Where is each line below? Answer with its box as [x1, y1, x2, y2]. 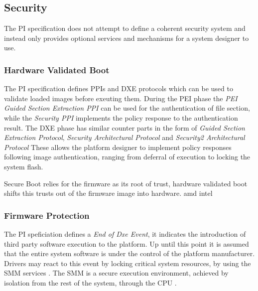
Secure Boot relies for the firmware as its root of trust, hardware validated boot [4, 178, 248, 188]
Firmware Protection [4, 209, 90, 221]
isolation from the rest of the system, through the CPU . [4, 277, 177, 288]
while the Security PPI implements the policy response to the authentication [4, 112, 238, 123]
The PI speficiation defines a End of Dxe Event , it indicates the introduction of [4, 228, 246, 239]
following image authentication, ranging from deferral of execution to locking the [4, 151, 251, 162]
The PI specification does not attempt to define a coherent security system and [4, 23, 246, 33]
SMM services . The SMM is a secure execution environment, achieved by [4, 268, 229, 278]
